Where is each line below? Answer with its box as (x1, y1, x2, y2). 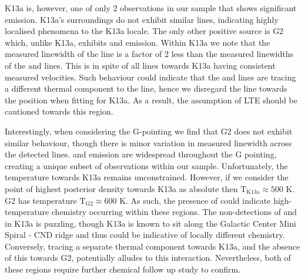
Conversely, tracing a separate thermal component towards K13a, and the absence (5, 240, 300, 252)
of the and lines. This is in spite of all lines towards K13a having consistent (5, 59, 276, 71)
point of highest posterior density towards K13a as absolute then (5, 182, 238, 194)
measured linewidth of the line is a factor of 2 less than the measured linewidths (5, 48, 293, 60)
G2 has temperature (5, 194, 77, 206)
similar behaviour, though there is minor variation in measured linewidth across (5, 136, 292, 149)
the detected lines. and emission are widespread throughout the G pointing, (5, 148, 277, 160)
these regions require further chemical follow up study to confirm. (5, 263, 241, 275)
